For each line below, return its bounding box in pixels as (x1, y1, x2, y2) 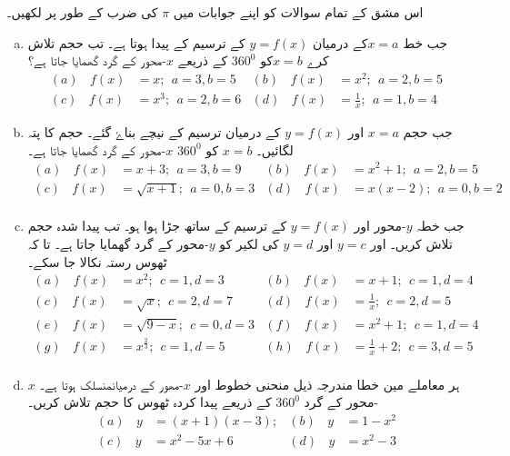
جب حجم (403, 123, 453, 142)
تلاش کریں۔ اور (370, 234, 453, 253)
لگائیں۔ (256, 140, 294, 159)
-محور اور (354, 216, 406, 235)
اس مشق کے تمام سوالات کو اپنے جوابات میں (173, 3, 424, 21)
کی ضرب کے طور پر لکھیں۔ (6, 3, 158, 21)
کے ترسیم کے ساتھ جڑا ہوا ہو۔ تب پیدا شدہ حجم (27, 216, 287, 235)
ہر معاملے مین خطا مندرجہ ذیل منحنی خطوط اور (195, 374, 460, 393)
